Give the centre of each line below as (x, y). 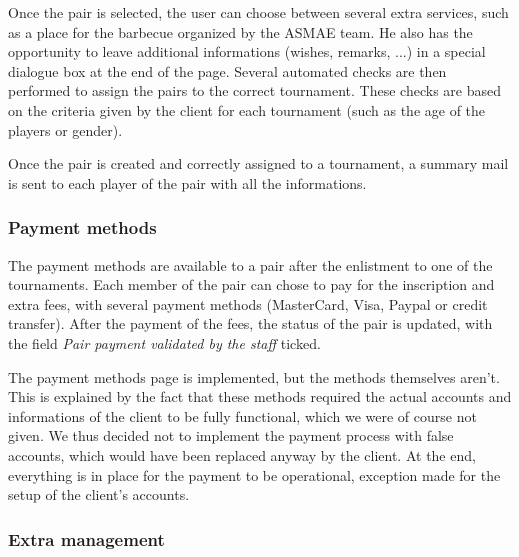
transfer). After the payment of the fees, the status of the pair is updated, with (250, 323)
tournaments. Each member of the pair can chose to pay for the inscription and (251, 284)
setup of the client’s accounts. (99, 494)
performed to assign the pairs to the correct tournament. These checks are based (255, 90)
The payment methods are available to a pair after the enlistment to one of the (250, 264)
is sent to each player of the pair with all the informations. (187, 182)
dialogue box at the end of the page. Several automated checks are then (227, 70)
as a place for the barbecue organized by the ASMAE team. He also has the (240, 31)
